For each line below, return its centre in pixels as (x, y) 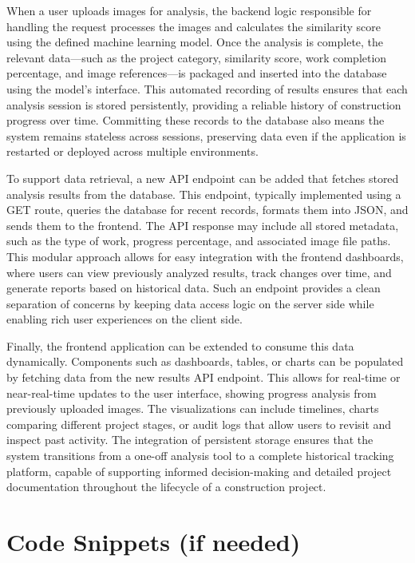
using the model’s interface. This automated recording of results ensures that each (207, 88)
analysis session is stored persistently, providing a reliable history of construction (204, 104)
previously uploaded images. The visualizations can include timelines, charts (193, 408)
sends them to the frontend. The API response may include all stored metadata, (203, 225)
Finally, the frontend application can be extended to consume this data (180, 345)
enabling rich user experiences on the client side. (125, 319)
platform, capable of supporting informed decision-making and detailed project (199, 471)
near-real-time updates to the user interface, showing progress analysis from (192, 393)
